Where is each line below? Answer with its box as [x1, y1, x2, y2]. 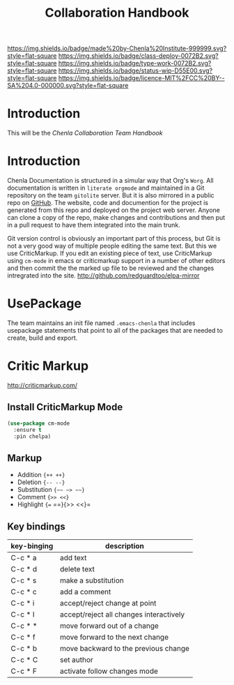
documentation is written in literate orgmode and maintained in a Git [7, 183, 205, 193]
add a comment [60, 587, 111, 596]
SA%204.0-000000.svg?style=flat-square [7, 82, 129, 90]
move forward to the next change [60, 633, 169, 642]
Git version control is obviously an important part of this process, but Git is [7, 234, 221, 243]
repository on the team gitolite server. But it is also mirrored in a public [7, 191, 214, 200]
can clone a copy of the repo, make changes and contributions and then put [7, 213, 226, 222]
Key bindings [7, 520, 66, 532]
